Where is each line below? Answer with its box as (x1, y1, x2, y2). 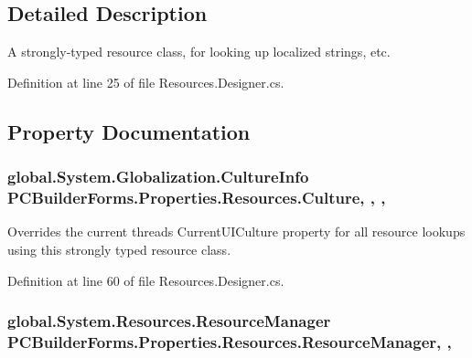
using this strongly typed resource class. (7, 239, 231, 258)
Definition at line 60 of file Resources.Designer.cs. (7, 270, 284, 290)
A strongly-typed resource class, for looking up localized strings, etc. (7, 42, 391, 61)
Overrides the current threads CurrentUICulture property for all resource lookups (7, 222, 466, 241)
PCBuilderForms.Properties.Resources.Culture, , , (7, 186, 386, 209)
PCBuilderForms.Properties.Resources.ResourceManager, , (7, 330, 452, 353)
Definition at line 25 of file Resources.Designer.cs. (7, 72, 284, 91)
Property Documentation (7, 117, 251, 145)
